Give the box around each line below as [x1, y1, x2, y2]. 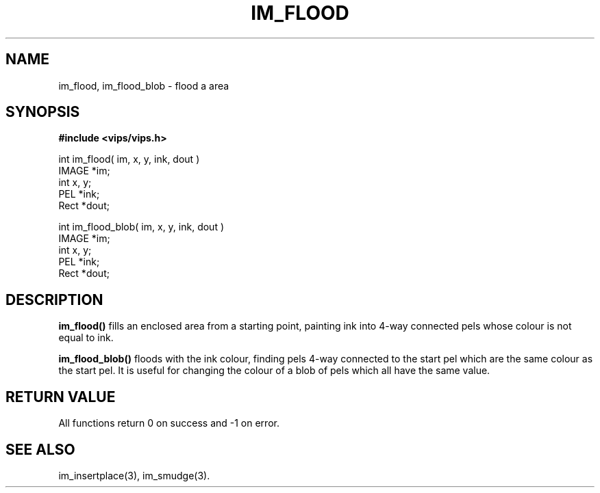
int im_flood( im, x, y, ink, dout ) [58, 153, 200, 165]
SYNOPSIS [5, 103, 80, 121]
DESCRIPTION [5, 291, 103, 308]
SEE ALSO [5, 440, 75, 458]
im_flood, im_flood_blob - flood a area [58, 79, 229, 92]
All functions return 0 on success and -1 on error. [58, 417, 279, 429]
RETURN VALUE [5, 388, 116, 405]
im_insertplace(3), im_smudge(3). [58, 469, 210, 481]
